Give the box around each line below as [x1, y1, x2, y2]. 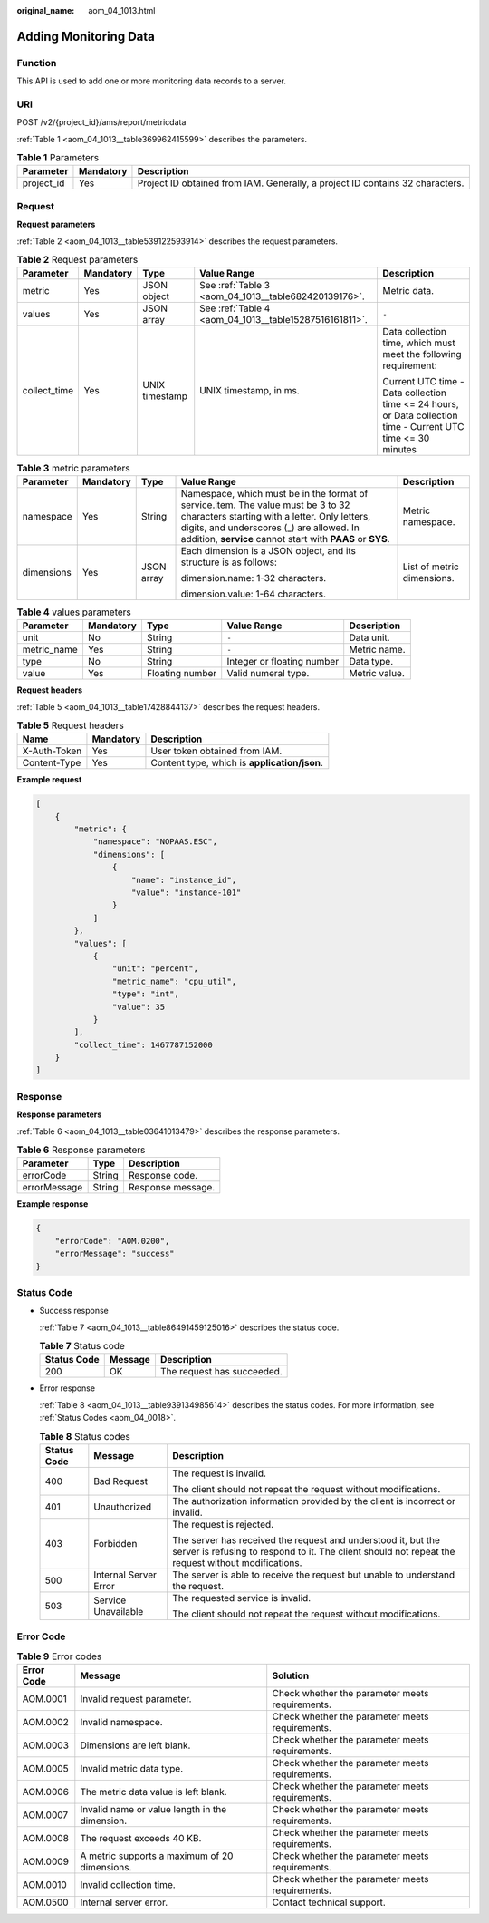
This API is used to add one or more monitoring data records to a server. [16, 75, 287, 86]
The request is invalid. [172, 1467, 267, 1480]
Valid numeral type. [226, 667, 310, 680]
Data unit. [349, 631, 390, 644]
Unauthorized [93, 1501, 152, 1513]
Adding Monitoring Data [16, 28, 156, 44]
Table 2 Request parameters [16, 254, 139, 267]
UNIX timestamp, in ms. [199, 384, 301, 397]
